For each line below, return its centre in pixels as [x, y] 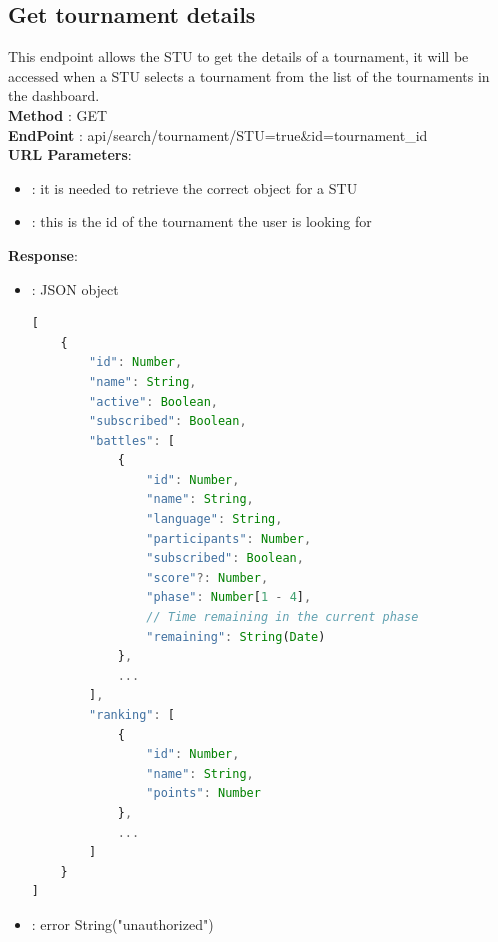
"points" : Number [203, 793]
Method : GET [58, 114]
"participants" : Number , [229, 538]
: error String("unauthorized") [122, 923]
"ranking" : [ [132, 715]
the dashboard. [54, 95]
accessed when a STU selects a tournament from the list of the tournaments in [249, 75]
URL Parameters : [70, 154]
